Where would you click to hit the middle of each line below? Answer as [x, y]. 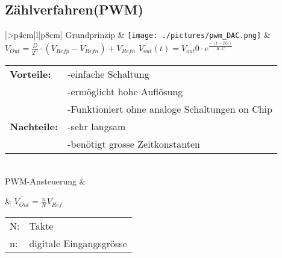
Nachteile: [34, 126]
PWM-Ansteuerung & [45, 181]
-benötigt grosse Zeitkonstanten [134, 143]
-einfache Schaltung [108, 74]
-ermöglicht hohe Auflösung [125, 91]
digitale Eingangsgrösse [78, 243]
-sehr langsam [97, 126]
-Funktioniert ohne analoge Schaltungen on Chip [170, 109]
